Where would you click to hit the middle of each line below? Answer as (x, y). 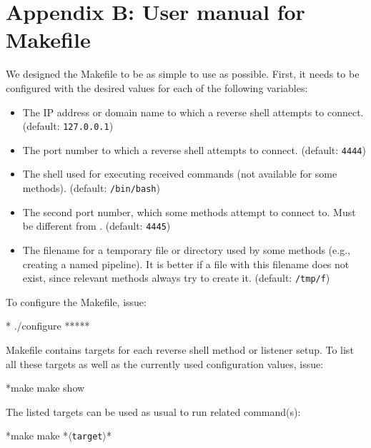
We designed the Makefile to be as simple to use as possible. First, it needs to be (183, 74)
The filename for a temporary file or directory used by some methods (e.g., (186, 249)
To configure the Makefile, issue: (76, 301)
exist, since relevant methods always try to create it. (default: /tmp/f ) (176, 278)
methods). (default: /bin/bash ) (91, 188)
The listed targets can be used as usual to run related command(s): (153, 411)
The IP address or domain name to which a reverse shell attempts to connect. (193, 112)
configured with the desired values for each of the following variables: (157, 87)
